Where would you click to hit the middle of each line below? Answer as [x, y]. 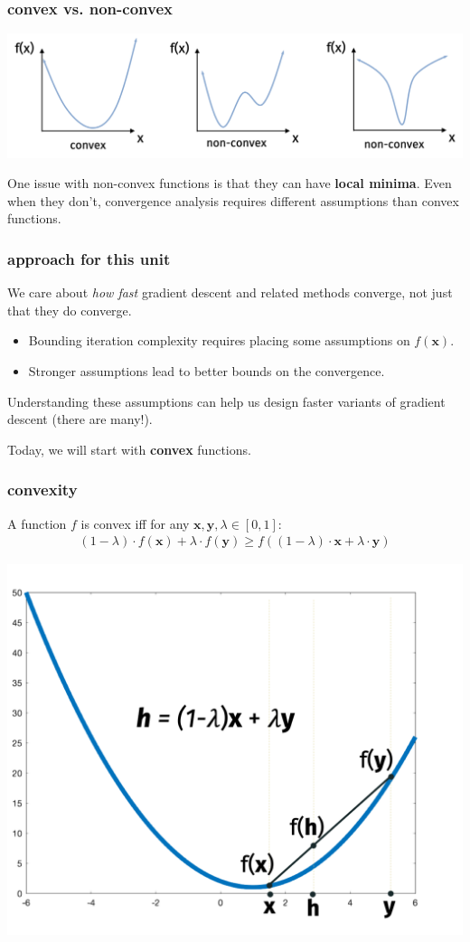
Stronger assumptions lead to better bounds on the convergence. [207, 370]
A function [37, 523]
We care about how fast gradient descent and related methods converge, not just [230, 292]
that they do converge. [70, 310]
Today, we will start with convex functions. [129, 449]
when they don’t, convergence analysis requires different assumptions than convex [233, 200]
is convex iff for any [135, 523]
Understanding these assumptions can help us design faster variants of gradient [226, 401]
